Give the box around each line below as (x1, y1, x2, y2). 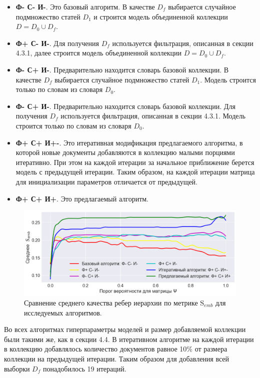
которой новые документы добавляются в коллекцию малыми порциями (15, 147, 235, 157)
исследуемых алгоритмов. (24, 307, 102, 317)
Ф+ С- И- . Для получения (15, 37, 99, 48)
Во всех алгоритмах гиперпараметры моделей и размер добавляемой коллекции (4, 324, 246, 334)
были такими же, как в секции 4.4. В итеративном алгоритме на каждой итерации (4, 333, 254, 344)
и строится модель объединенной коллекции (93, 11, 228, 21)
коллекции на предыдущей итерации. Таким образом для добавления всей (4, 353, 229, 363)
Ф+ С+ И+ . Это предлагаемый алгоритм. (15, 193, 148, 203)
